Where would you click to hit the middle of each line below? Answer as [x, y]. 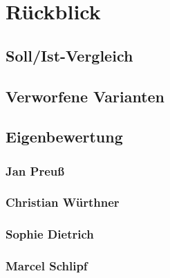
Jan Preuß [35, 170]
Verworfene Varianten [85, 96]
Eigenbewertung [64, 137]
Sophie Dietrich [50, 234]
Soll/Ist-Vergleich [69, 55]
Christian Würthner [63, 202]
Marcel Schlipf [47, 266]
